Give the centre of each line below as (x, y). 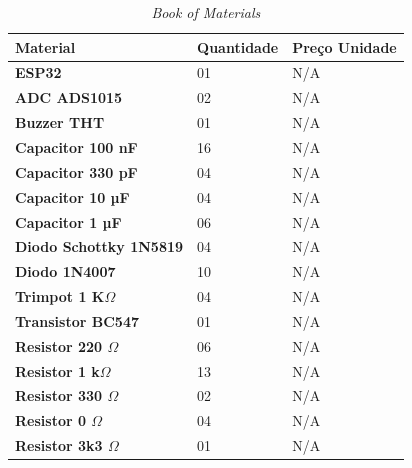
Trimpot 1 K (60, 296)
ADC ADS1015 (69, 97)
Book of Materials (206, 12)
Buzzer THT (60, 122)
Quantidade (238, 46)
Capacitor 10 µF (72, 196)
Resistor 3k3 (59, 445)
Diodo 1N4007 (65, 271)
